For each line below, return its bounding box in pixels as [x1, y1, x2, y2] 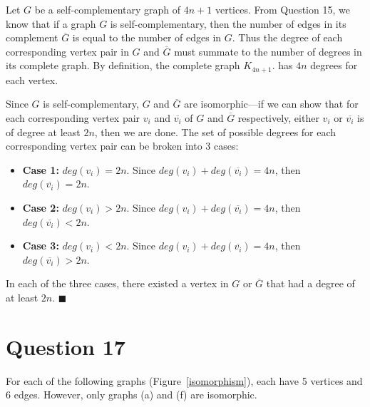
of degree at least [6, 124, 81, 139]
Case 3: [22, 238, 59, 253]
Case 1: [22, 162, 59, 177]
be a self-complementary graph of [34, 2, 181, 16]
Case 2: [22, 200, 59, 215]
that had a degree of [266, 276, 355, 291]
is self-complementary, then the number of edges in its [110, 16, 346, 31]
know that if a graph [6, 16, 96, 31]
